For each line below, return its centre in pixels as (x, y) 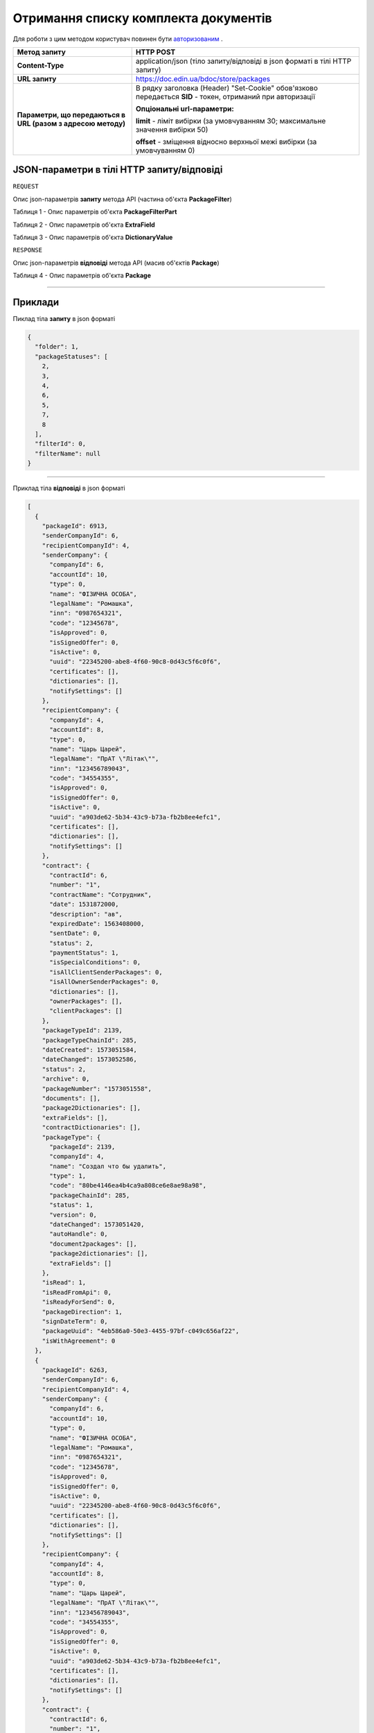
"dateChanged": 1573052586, (90, 1060)
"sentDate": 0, (75, 933)
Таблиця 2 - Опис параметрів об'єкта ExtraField (84, 225)
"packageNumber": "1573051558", (97, 1089)
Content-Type (41, 65)
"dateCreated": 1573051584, (90, 1050)
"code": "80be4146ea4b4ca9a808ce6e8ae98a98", (128, 1186)
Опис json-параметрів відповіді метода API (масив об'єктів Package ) (116, 263)
